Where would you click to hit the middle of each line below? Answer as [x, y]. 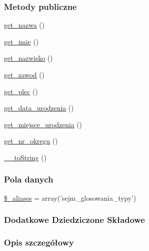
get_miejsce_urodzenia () [43, 124]
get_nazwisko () [29, 58]
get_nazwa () [24, 25]
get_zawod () [24, 74]
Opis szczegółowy [39, 242]
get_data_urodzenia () [39, 108]
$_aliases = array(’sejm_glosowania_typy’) [70, 197]
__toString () [25, 157]
